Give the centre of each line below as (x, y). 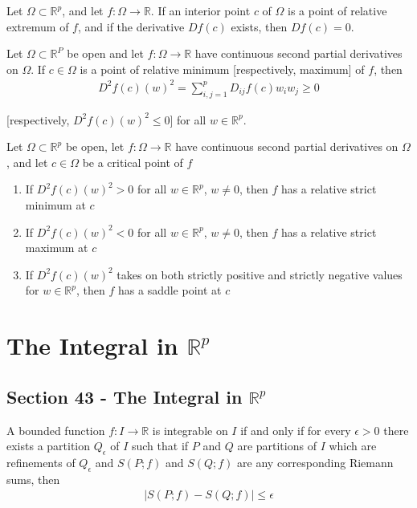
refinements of (41, 463)
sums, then (33, 479)
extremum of (38, 26)
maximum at (57, 248)
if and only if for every (296, 430)
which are (353, 446)
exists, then (259, 26)
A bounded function (56, 430)
